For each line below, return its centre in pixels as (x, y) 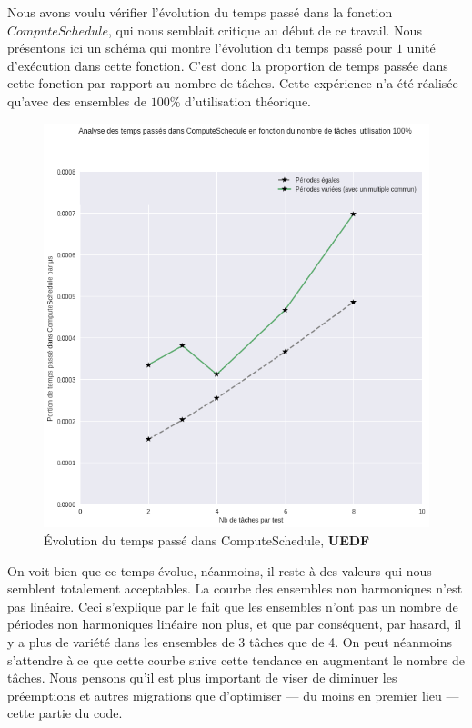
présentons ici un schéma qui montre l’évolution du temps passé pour (200, 48)
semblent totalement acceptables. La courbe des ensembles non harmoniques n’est (235, 588)
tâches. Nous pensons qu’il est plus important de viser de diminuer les (202, 678)
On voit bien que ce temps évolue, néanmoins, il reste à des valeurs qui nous (220, 570)
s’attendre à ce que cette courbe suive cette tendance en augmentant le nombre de (236, 659)
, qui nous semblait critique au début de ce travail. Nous (265, 30)
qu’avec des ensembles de (77, 100)
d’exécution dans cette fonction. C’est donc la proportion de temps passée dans (228, 65)
